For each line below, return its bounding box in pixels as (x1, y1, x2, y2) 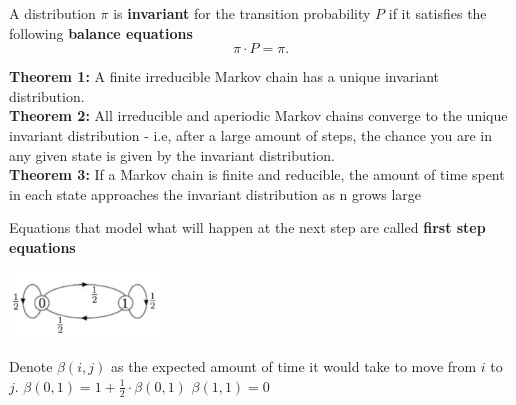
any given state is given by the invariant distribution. (9, 144, 335, 165)
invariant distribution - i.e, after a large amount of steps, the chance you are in (9, 124, 493, 145)
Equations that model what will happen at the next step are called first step (9, 217, 486, 238)
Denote (9, 356, 53, 377)
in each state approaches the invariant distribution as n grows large (9, 183, 422, 204)
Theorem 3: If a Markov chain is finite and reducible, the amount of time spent (9, 164, 505, 185)
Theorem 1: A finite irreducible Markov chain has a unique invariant (9, 66, 439, 87)
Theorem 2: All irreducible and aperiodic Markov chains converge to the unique (9, 105, 508, 126)
